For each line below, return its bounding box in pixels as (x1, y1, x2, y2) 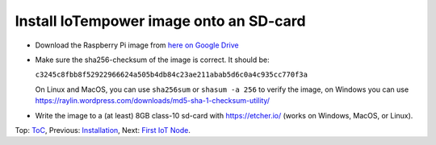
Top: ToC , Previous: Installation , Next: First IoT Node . (15, 125, 191, 135)
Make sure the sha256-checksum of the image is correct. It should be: (35, 55, 270, 64)
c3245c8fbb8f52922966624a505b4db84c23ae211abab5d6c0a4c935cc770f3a (35, 70, 308, 80)
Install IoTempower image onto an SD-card (15, 12, 306, 30)
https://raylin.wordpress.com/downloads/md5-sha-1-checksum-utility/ (35, 96, 270, 106)
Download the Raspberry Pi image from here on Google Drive (35, 40, 239, 50)
